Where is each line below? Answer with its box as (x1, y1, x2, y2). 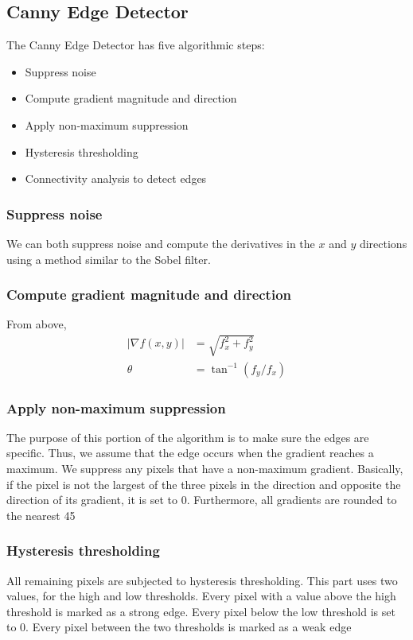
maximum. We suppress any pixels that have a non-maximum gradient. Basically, (6, 460, 403, 476)
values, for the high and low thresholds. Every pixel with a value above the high (6, 588, 396, 604)
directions (359, 235, 407, 251)
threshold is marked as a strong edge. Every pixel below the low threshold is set (6, 603, 395, 619)
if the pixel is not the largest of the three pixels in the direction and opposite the (6, 475, 401, 492)
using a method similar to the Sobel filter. (6, 250, 211, 267)
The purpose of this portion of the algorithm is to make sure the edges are (6, 429, 369, 445)
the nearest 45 (6, 506, 76, 523)
